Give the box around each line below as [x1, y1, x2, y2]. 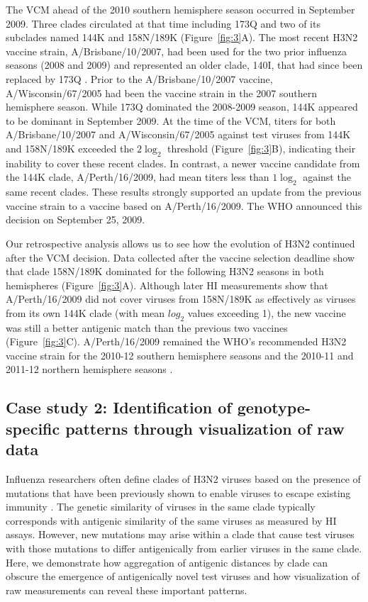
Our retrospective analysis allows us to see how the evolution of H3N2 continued [6, 235, 355, 250]
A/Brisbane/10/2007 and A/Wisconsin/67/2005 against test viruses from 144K [6, 127, 351, 142]
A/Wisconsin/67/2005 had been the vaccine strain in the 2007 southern [6, 85, 318, 100]
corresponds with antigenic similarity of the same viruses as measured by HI [6, 513, 337, 528]
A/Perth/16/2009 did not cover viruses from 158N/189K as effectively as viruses [6, 291, 356, 306]
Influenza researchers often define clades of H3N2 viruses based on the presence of [6, 472, 361, 486]
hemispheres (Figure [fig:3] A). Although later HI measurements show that [6, 277, 328, 292]
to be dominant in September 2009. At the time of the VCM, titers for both [6, 113, 336, 128]
